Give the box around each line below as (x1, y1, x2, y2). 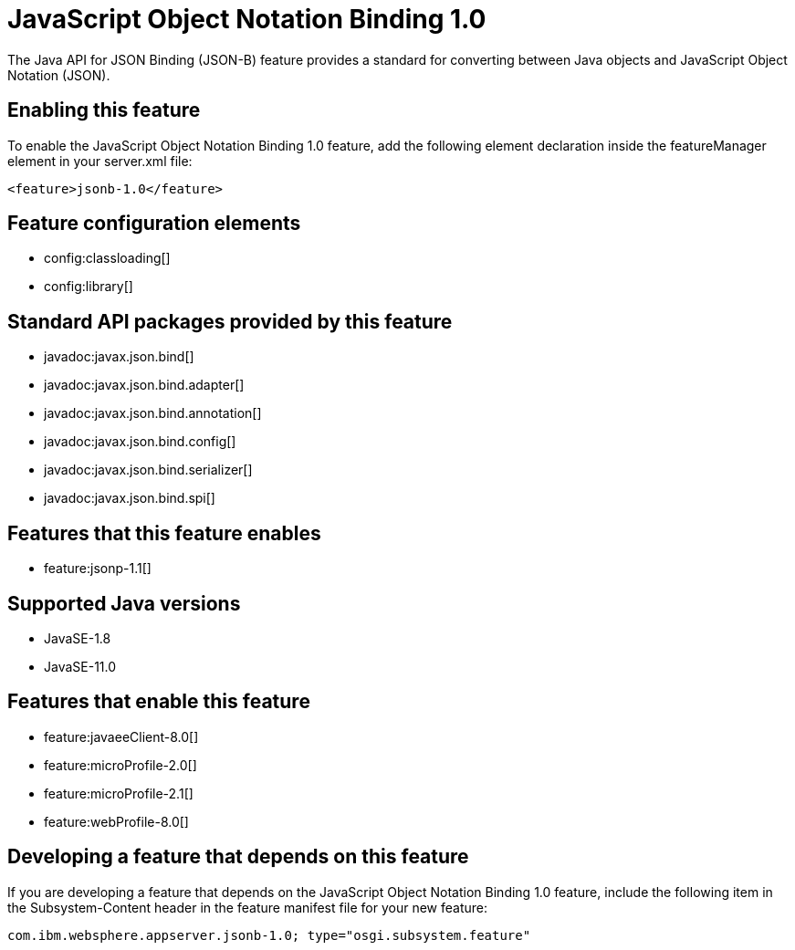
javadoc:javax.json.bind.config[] (44, 433, 236, 450)
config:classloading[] (44, 250, 171, 266)
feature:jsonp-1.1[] (44, 560, 152, 577)
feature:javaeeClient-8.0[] (44, 728, 199, 745)
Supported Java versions (7, 591, 241, 615)
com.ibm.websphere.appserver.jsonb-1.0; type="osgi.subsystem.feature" (7, 927, 531, 943)
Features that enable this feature (7, 690, 310, 714)
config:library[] (44, 278, 133, 295)
